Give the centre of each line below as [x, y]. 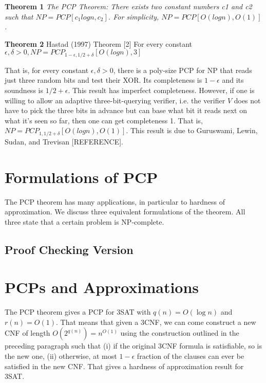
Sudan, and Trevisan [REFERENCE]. [64, 141]
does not [247, 100]
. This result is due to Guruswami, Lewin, [192, 130]
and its [233, 80]
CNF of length [27, 333]
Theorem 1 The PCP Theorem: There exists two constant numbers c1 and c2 [128, 6]
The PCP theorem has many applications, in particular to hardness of [115, 201]
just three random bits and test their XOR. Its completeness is [103, 80]
